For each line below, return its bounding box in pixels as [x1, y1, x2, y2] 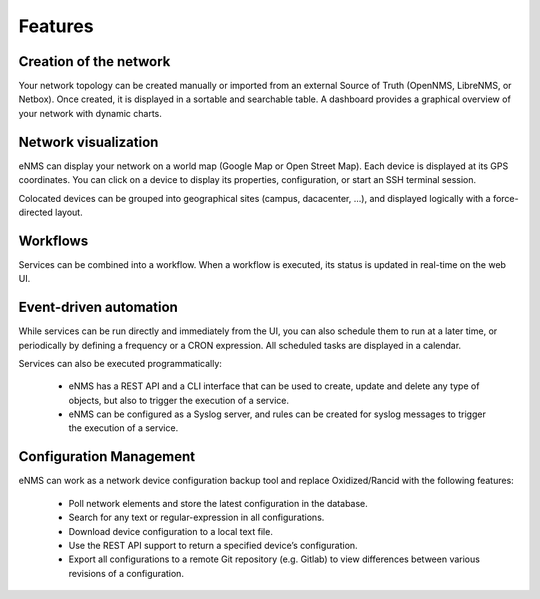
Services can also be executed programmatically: [18, 357, 222, 369]
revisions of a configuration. [68, 567, 185, 579]
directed [18, 206, 54, 218]
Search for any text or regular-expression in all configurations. [68, 511, 325, 524]
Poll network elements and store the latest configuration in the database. [68, 497, 369, 509]
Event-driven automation [18, 299, 179, 316]
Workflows [18, 232, 89, 249]
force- [492, 192, 519, 204]
